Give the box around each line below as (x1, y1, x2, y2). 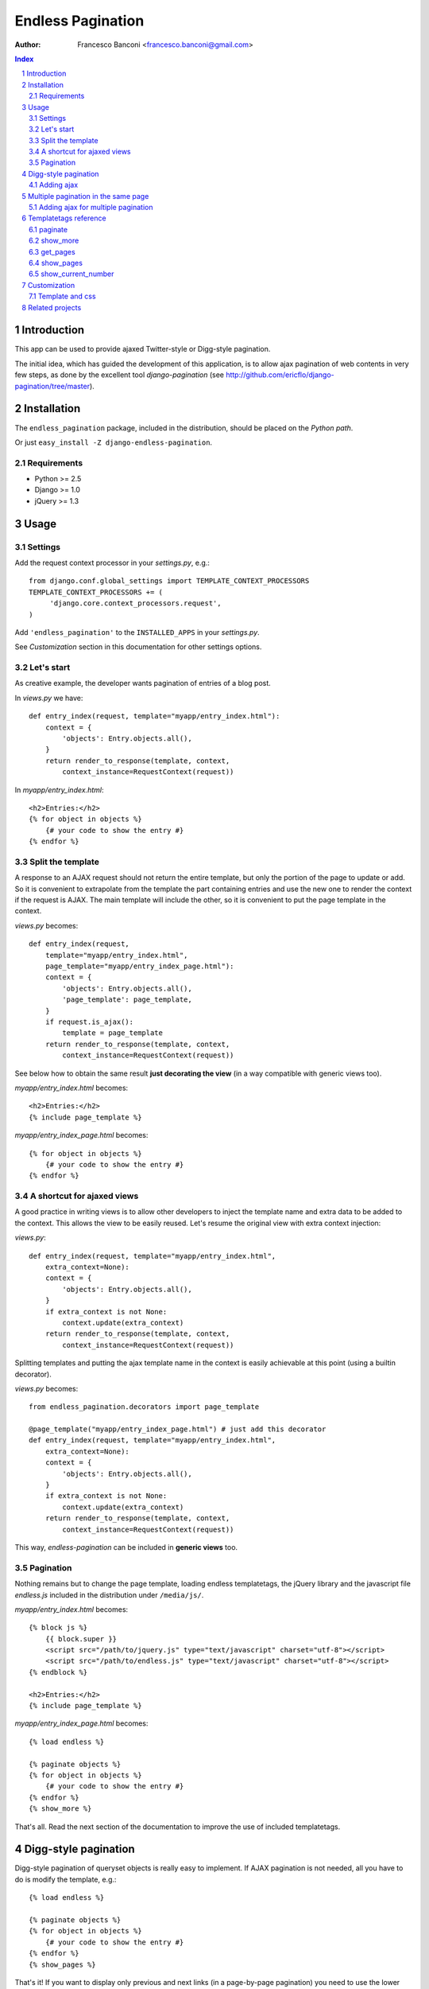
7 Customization (21, 280, 75, 290)
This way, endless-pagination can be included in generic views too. (14, 1542, 238, 1551)
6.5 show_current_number (29, 269, 114, 278)
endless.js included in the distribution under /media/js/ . (14, 1590, 204, 1599)
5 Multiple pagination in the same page (21, 191, 149, 200)
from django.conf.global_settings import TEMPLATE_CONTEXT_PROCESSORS (29, 577, 310, 586)
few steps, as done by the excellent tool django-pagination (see (14, 370, 224, 380)
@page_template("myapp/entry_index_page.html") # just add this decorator (29, 1425, 327, 1434)
